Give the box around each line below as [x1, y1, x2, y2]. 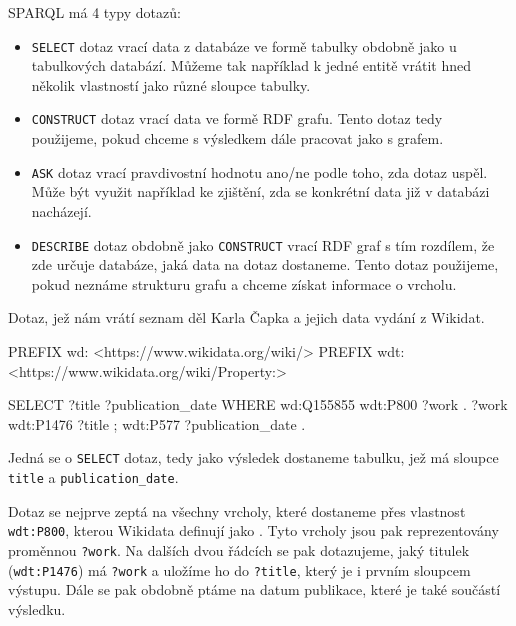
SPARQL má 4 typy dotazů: [8, 2, 181, 22]
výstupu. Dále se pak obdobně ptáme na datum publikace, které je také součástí [8, 579, 501, 600]
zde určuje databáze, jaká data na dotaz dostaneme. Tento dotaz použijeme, [31, 254, 499, 275]
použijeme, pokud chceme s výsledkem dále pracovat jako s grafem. [31, 128, 444, 149]
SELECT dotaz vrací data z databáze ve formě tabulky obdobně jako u [31, 35, 457, 56]
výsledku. [8, 598, 66, 619]
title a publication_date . [8, 467, 179, 487]
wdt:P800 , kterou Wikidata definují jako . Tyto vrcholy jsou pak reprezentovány [8, 520, 499, 541]
